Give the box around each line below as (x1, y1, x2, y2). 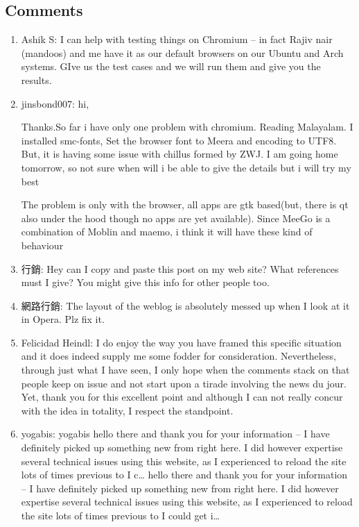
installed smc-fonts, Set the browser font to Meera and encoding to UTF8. (21, 133, 337, 147)
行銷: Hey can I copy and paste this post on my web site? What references (21, 261, 339, 276)
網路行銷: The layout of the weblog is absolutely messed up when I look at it (21, 298, 350, 312)
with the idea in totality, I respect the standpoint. (21, 403, 234, 417)
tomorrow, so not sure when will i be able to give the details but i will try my (21, 160, 351, 174)
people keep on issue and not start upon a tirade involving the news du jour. (21, 376, 347, 390)
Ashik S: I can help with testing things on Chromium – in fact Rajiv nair (21, 32, 333, 47)
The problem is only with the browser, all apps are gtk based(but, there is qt (21, 197, 349, 212)
